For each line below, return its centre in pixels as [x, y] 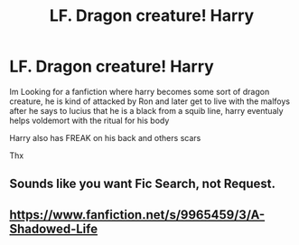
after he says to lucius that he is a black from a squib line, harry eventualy [146, 110]
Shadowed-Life [53, 228]
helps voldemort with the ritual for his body [89, 120]
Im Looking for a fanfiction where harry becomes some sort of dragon [140, 91]
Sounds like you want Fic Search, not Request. [143, 184]
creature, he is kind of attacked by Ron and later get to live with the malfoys [150, 101]
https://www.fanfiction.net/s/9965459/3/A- [137, 215]
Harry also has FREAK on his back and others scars [105, 137]
